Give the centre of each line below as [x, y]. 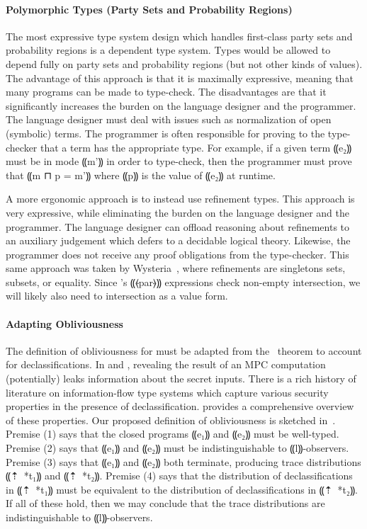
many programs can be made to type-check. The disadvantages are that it [166, 92]
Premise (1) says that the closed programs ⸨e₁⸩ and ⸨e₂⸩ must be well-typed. [173, 434]
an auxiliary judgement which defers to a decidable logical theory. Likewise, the [178, 240]
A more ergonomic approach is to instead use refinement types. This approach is [180, 199]
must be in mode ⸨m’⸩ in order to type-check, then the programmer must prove [179, 161]
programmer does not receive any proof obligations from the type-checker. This [177, 254]
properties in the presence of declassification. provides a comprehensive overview [180, 406]
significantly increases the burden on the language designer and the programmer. [181, 105]
